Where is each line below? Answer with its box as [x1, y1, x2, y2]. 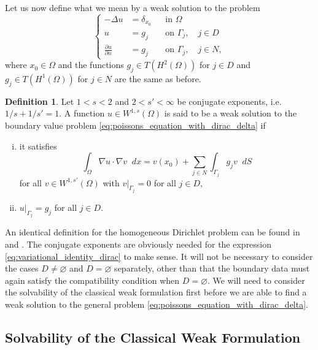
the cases [5, 262, 39, 275]
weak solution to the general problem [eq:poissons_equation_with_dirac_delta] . [5, 298, 308, 310]
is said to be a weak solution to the [164, 107, 297, 120]
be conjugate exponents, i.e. [177, 94, 282, 107]
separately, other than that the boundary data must [114, 262, 310, 275]
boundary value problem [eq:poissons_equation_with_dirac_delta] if [5, 118, 266, 131]
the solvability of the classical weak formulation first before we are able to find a [5, 286, 307, 299]
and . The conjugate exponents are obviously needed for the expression [5, 238, 272, 251]
